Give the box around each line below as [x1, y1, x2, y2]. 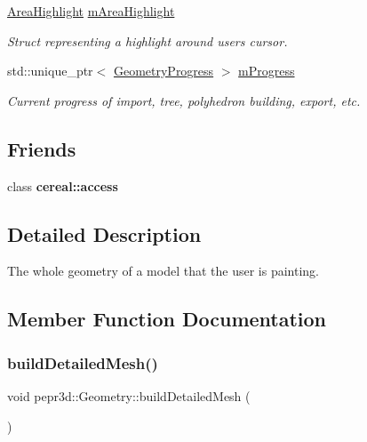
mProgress [238, 61, 295, 80]
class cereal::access [7, 176, 118, 195]
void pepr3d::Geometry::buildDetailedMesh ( [7, 386, 251, 405]
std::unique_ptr [7, 61, 93, 80]
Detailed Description [7, 220, 202, 247]
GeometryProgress [113, 61, 214, 80]
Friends [7, 134, 76, 162]
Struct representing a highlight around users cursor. [7, 31, 288, 50]
